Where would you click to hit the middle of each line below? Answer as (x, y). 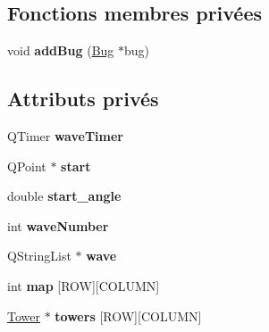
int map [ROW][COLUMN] (84, 285)
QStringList (39, 256)
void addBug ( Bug (61, 50)
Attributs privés (83, 99)
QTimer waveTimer (66, 136)
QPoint (27, 166)
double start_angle (64, 196)
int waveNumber (58, 225)
